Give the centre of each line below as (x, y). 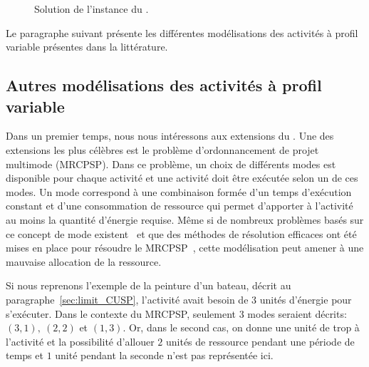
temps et (25, 355)
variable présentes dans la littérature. (87, 47)
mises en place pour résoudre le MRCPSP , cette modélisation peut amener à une (185, 248)
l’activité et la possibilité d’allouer (80, 341)
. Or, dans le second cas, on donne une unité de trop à (241, 327)
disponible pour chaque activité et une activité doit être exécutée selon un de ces (182, 178)
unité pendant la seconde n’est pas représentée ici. (164, 355)
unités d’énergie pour (306, 299)
